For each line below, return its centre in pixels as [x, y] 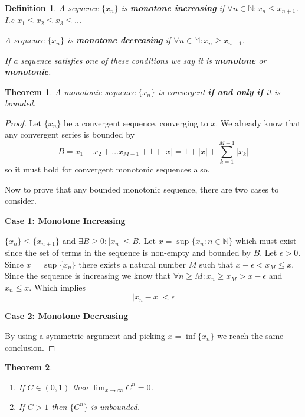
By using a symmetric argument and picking [85, 335]
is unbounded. [116, 407]
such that [216, 264]
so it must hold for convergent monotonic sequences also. [107, 169]
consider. [21, 201]
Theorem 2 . [29, 367]
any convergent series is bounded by [70, 134]
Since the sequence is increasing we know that [88, 276]
